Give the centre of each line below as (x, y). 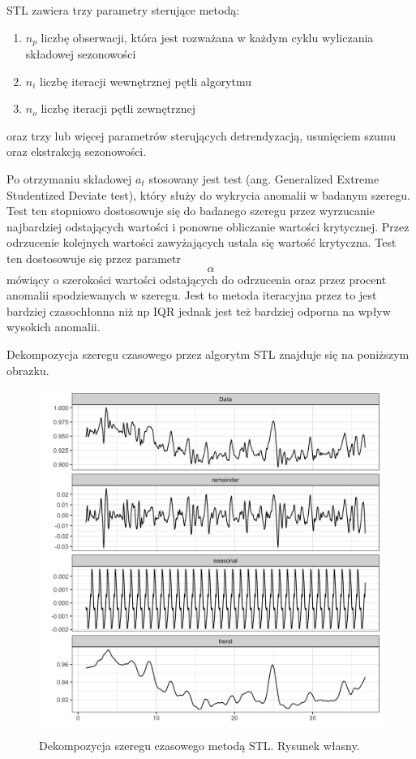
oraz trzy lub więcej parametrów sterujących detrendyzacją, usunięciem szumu (201, 135)
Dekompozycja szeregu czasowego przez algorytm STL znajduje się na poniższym (208, 354)
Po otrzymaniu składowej (69, 179)
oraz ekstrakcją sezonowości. (77, 151)
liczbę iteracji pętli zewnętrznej (118, 108)
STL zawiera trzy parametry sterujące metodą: (123, 10)
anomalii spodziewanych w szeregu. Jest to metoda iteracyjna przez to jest (192, 295)
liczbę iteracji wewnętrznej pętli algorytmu (146, 81)
